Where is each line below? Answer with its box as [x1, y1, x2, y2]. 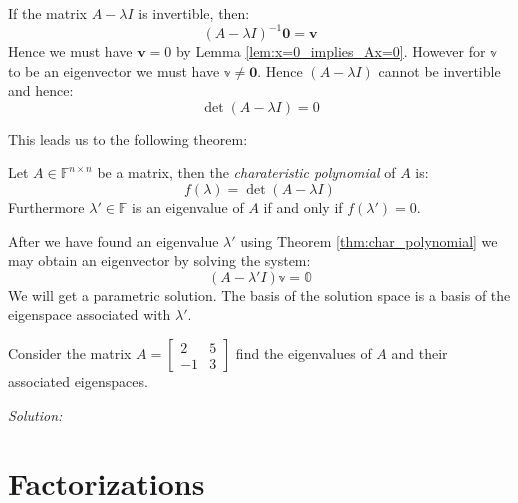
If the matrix [8, 3, 87, 23]
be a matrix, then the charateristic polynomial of [97, 162, 396, 183]
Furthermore [8, 197, 85, 218]
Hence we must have [8, 41, 133, 62]
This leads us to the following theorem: [8, 128, 248, 149]
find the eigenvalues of [235, 343, 372, 364]
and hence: [8, 80, 74, 101]
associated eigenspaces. [8, 371, 148, 392]
